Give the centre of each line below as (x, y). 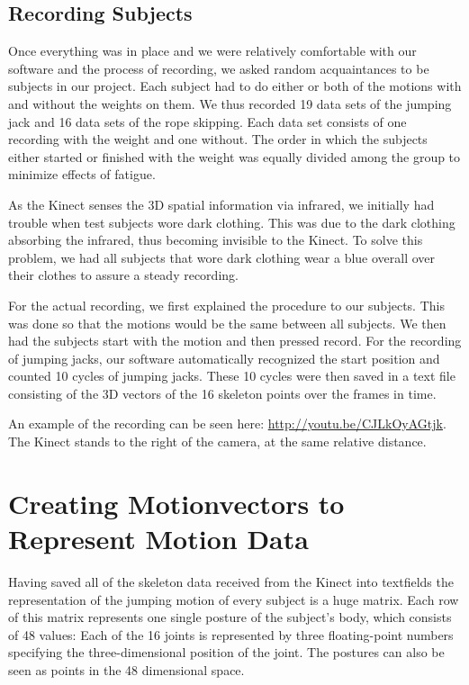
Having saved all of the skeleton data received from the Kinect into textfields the (231, 581)
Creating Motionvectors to (176, 503)
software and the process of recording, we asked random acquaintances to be (219, 68)
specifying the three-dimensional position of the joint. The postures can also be (226, 652)
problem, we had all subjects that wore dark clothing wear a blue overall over (222, 257)
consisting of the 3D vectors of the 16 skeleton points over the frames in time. (222, 393)
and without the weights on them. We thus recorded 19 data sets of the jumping (230, 103)
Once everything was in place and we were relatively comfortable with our (212, 51)
